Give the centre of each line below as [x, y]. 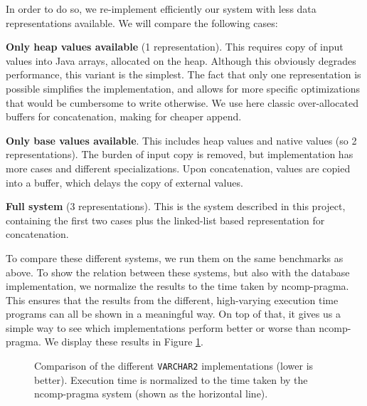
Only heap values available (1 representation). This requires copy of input [175, 47]
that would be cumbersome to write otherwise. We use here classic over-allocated [182, 102]
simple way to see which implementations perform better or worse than [161, 327]
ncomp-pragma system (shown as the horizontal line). [151, 394]
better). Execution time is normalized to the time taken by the [171, 379]
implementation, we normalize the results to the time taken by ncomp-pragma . [177, 286]
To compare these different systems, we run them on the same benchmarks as [175, 257]
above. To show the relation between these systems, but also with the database [178, 272]
